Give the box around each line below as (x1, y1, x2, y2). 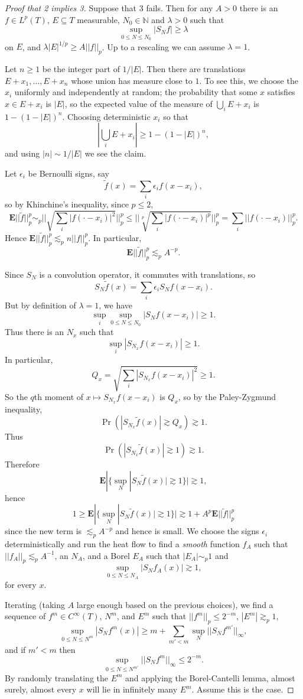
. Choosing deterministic (62, 110, 151, 122)
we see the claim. (84, 147, 146, 160)
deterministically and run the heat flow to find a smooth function (5, 538, 240, 550)
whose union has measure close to (71, 74, 193, 86)
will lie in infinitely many (86, 683, 178, 695)
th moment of (34, 391, 84, 402)
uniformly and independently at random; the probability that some (14, 86, 258, 98)
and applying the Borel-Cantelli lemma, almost (125, 671, 295, 684)
